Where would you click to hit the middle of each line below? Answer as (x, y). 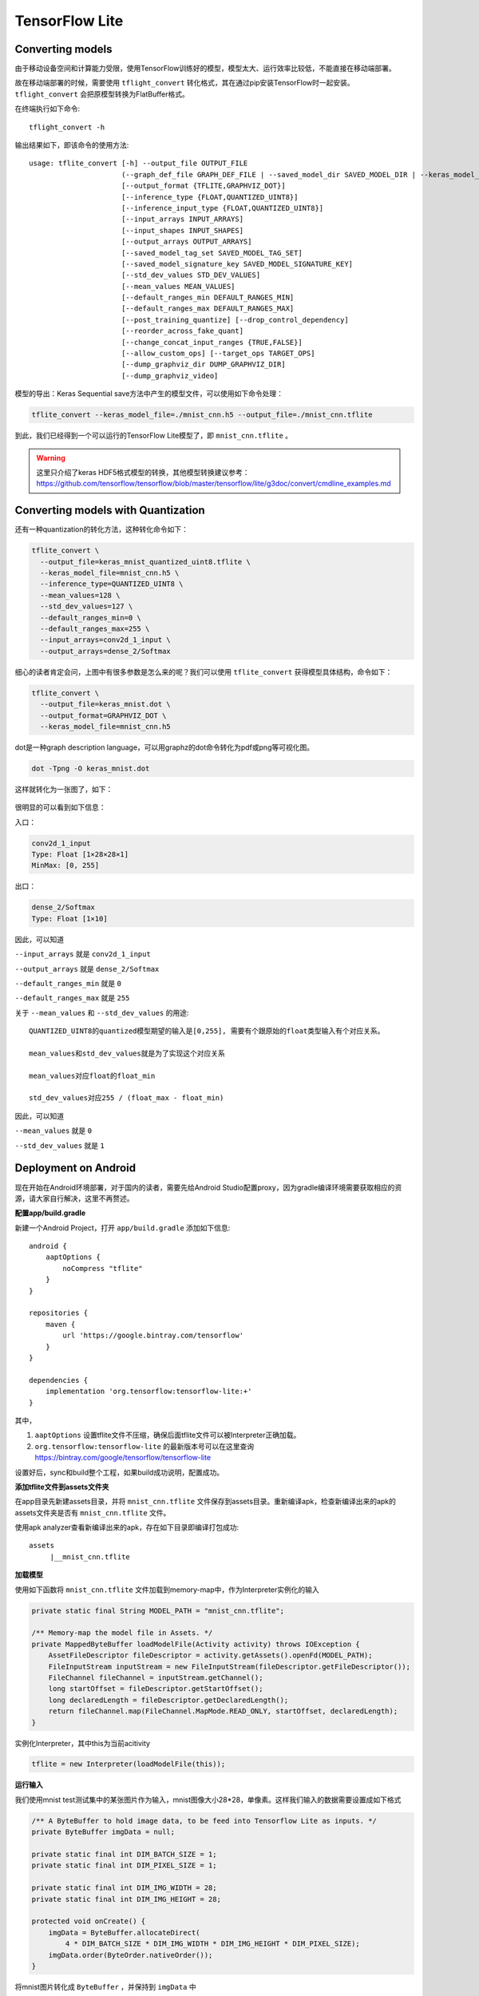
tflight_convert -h (67, 127)
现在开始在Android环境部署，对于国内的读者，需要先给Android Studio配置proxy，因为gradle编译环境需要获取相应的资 (208, 1187)
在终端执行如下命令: (48, 109)
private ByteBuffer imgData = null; (103, 1832)
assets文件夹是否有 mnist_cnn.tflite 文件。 (93, 1512)
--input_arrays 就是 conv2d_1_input (83, 954)
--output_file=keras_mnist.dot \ (105, 704)
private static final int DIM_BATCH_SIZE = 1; (124, 1855)
